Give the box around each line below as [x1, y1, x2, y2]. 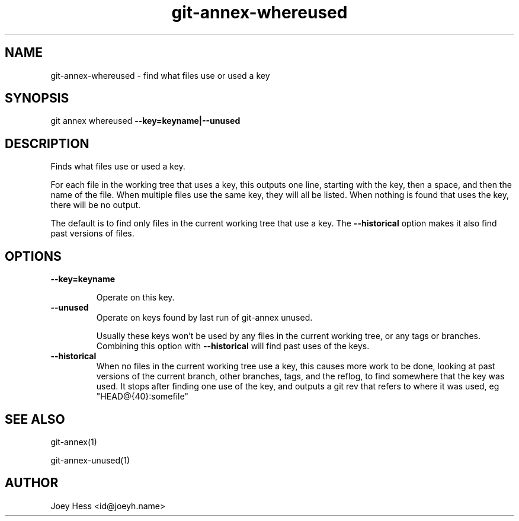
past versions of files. [50, 228, 134, 239]
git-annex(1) [50, 436, 97, 447]
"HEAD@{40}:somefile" [96, 391, 188, 402]
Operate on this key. [96, 292, 175, 303]
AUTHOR [5, 475, 59, 491]
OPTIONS [5, 248, 62, 264]
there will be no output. [50, 200, 141, 210]
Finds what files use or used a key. [50, 161, 185, 172]
